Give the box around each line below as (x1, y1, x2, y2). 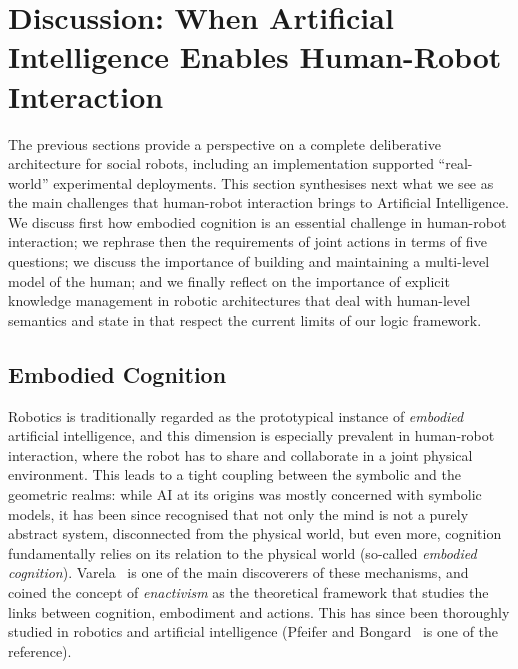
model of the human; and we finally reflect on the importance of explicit (8, 270, 450, 291)
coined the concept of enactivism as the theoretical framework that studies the (8, 581, 489, 602)
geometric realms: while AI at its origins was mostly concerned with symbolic (8, 484, 482, 505)
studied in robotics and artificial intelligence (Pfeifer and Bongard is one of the (8, 621, 499, 642)
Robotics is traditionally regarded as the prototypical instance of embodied (8, 405, 464, 426)
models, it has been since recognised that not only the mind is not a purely (8, 503, 469, 524)
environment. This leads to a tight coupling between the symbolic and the (8, 464, 461, 485)
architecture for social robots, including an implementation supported (8, 153, 434, 174)
